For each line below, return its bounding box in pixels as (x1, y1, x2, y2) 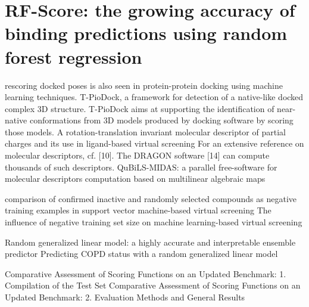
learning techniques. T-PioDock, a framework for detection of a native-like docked (5, 91, 304, 103)
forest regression (5, 44, 142, 69)
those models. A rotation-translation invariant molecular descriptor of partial (5, 125, 286, 138)
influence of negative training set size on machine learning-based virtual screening (5, 216, 302, 228)
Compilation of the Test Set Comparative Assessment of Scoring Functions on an (5, 279, 301, 292)
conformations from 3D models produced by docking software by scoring (29, 114, 294, 126)
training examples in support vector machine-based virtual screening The (5, 204, 271, 216)
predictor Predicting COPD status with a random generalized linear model (5, 247, 278, 260)
